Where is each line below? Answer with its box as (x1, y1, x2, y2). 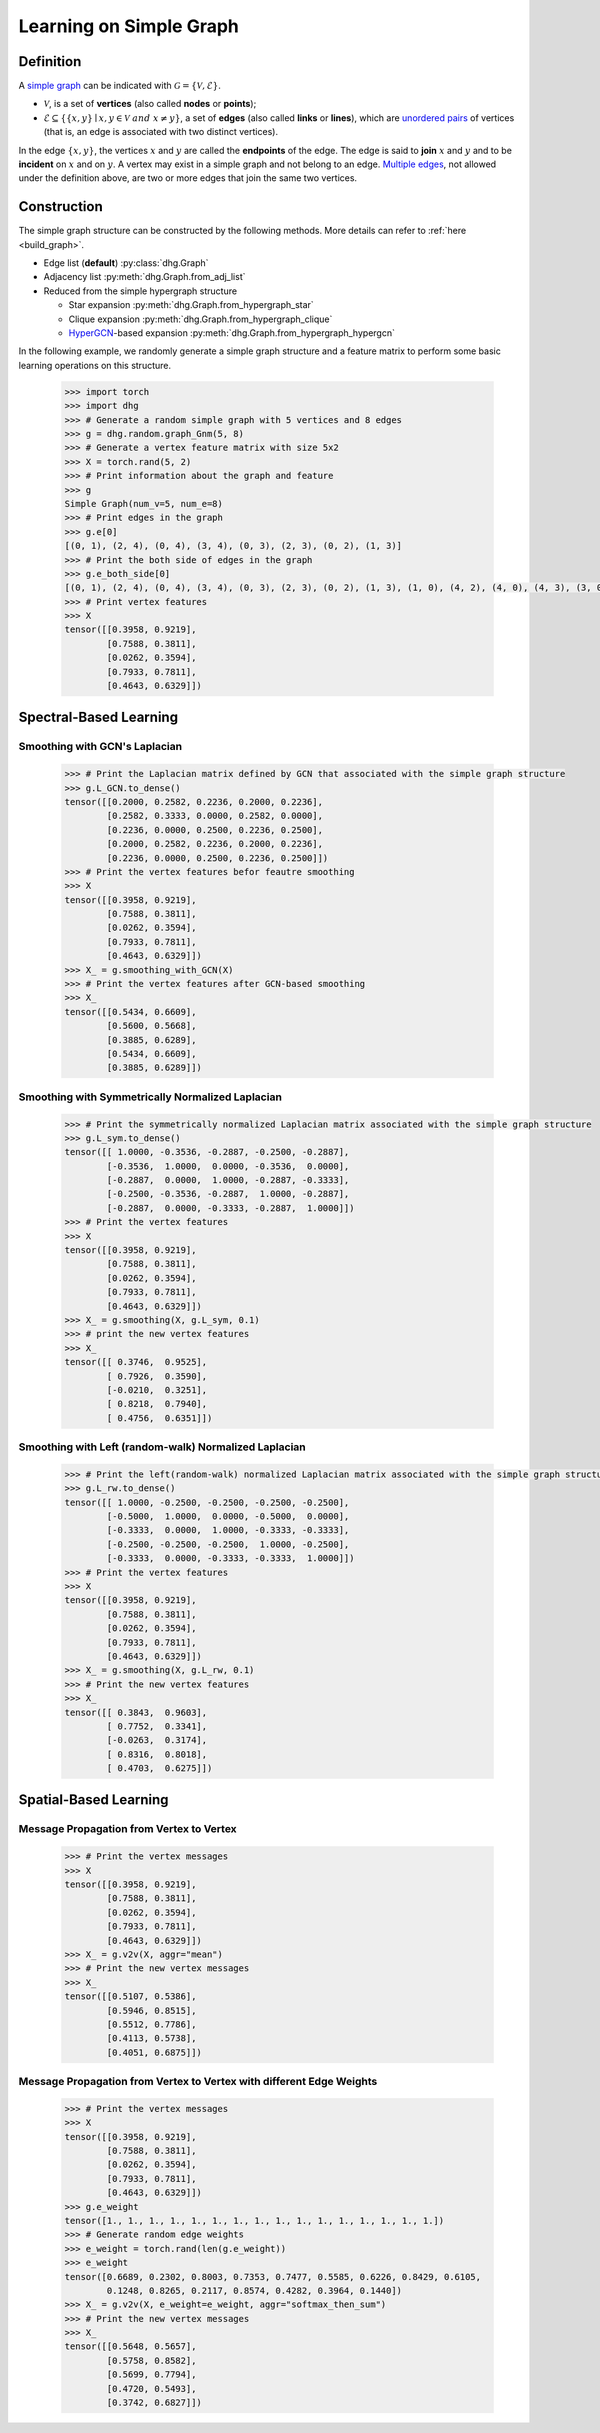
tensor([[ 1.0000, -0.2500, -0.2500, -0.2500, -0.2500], (64, 1496, 350, 1508)
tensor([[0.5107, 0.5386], (64, 1991, 197, 2002)
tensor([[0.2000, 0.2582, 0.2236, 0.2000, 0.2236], (64, 796, 324, 807)
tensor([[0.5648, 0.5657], (64, 2341, 197, 2352)
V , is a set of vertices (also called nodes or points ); (43, 98, 257, 110)
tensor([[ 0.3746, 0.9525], (64, 1356, 208, 1368)
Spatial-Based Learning (18, 1791, 169, 1809)
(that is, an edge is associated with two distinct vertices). (43, 126, 279, 138)
